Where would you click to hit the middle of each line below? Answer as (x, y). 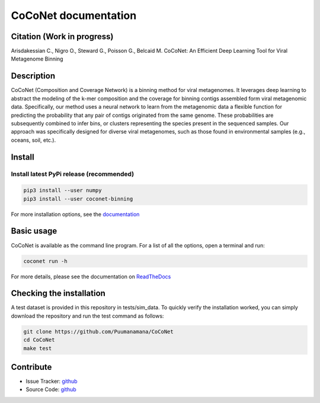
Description (33, 76)
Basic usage (34, 231)
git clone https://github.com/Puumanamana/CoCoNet (99, 331)
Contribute (31, 367)
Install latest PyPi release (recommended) (73, 174)
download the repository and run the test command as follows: (87, 316)
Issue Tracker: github (52, 381)
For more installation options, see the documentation (75, 214)
